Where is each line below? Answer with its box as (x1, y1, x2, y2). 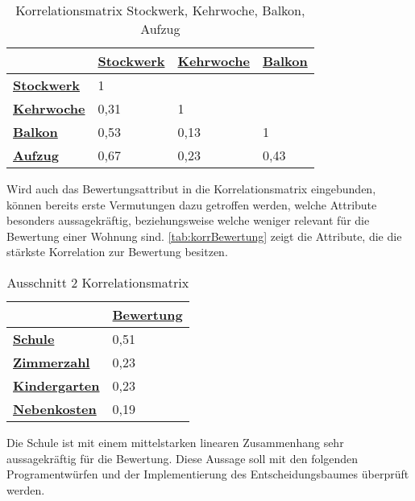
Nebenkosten (13, 399, 97, 418)
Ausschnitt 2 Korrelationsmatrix (6, 272, 189, 292)
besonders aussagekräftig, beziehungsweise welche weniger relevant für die (6, 212, 370, 229)
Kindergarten (13, 375, 100, 395)
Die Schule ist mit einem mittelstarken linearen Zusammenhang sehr (6, 433, 344, 450)
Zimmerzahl (13, 352, 90, 371)
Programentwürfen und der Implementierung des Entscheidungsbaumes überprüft (6, 466, 409, 482)
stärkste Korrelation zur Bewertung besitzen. (6, 243, 228, 260)
